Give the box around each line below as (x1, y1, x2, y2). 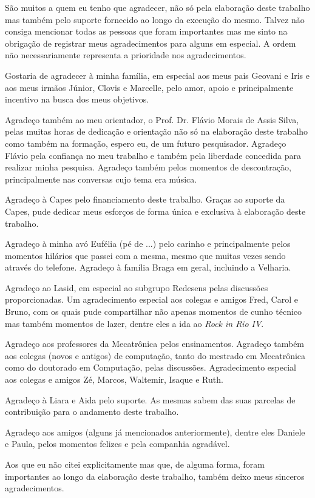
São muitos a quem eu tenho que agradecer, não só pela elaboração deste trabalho (5, 1, 310, 13)
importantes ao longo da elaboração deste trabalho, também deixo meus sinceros (5, 469, 305, 482)
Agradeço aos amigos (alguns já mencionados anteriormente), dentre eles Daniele (5, 425, 305, 438)
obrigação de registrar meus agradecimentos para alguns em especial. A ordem (5, 36, 296, 49)
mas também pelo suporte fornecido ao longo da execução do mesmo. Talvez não (5, 13, 305, 25)
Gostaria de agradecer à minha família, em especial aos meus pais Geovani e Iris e (5, 69, 310, 81)
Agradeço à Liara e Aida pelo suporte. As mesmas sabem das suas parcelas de (5, 393, 296, 406)
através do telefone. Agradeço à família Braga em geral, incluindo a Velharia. (5, 261, 291, 274)
